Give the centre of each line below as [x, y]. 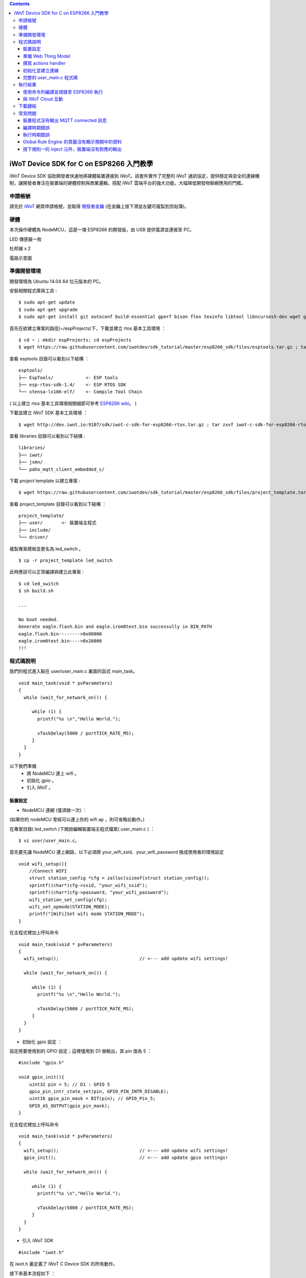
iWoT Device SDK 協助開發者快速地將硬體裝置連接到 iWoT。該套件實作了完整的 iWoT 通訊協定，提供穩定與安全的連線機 [134, 176]
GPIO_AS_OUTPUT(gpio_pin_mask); [69, 1106]
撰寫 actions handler [44, 63]
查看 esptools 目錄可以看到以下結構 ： [49, 358]
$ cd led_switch [39, 584]
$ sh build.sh [36, 591]
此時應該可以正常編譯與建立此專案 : [46, 572]
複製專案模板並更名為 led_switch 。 [46, 549]
